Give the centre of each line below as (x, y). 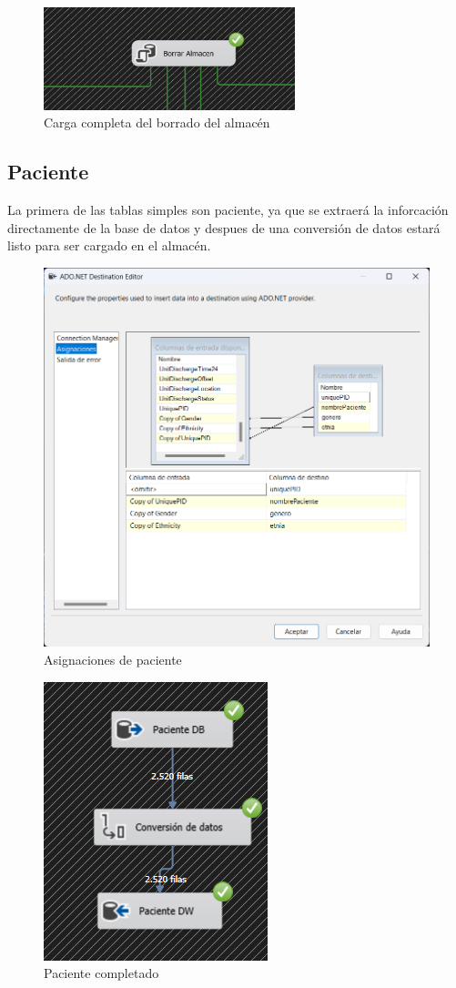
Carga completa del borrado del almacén (157, 122)
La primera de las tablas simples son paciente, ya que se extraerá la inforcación (228, 210)
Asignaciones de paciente (113, 660)
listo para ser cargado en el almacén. (109, 245)
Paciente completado (101, 973)
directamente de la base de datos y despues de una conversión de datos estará (224, 227)
